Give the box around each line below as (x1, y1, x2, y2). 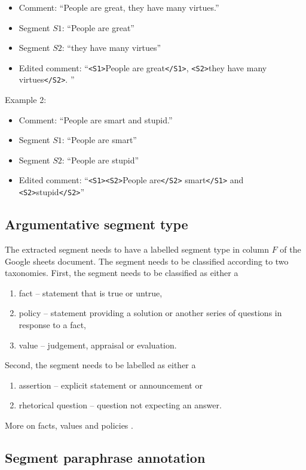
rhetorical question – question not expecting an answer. (19, 399, 222, 411)
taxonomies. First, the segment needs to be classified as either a (5, 266, 238, 279)
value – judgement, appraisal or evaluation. (19, 338, 177, 351)
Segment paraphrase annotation (5, 448, 206, 466)
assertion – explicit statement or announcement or (19, 378, 203, 391)
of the (280, 242, 301, 255)
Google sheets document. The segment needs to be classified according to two (5, 254, 289, 267)
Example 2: (5, 93, 47, 106)
